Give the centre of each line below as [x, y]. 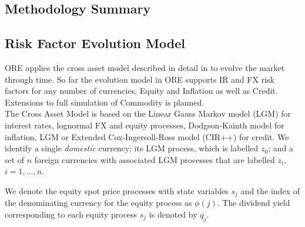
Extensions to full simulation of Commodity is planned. [105, 102]
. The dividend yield [254, 203]
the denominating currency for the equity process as [98, 203]
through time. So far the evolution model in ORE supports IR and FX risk [140, 79]
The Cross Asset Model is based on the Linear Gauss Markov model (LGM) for [148, 113]
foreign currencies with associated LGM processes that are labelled [155, 159]
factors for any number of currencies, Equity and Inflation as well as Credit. [141, 91]
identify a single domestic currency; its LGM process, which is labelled [132, 148]
